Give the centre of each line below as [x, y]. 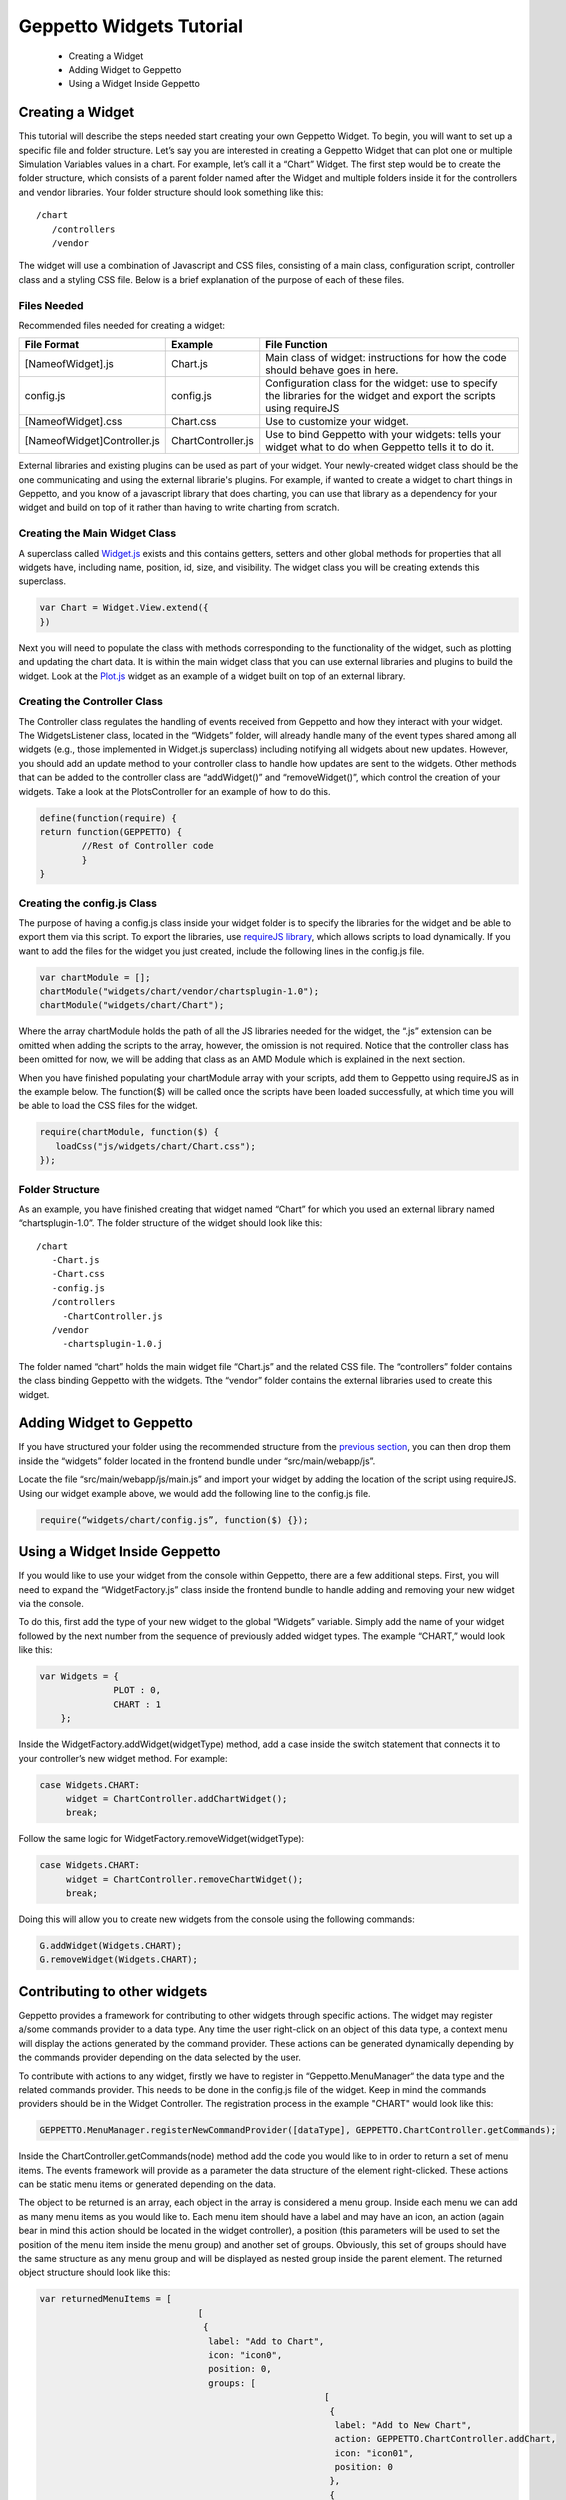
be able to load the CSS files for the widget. [108, 1106]
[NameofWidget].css [73, 422]
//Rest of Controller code [147, 846]
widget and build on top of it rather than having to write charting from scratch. [179, 507]
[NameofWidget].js [69, 364]
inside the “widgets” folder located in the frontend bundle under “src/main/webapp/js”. [197, 1461]
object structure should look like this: [94, 2272]
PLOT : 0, [137, 1690]
